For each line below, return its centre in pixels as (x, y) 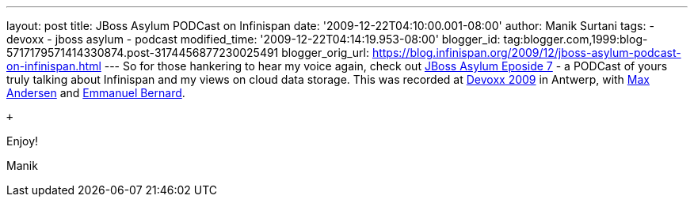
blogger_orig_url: (325, 53)
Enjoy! (23, 141)
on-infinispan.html (54, 66)
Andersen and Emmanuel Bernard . (96, 93)
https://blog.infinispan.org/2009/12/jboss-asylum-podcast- (526, 53)
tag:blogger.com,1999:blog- (576, 39)
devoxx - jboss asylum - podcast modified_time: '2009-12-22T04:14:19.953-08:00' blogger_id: (254, 39)
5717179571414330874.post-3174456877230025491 (143, 53)
